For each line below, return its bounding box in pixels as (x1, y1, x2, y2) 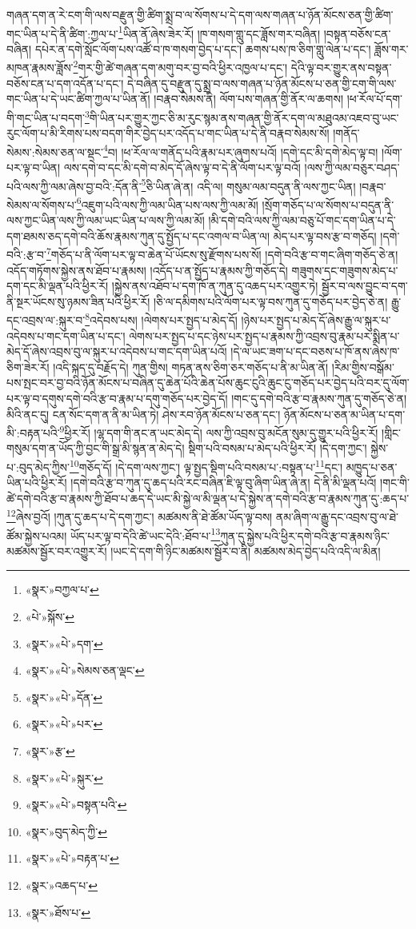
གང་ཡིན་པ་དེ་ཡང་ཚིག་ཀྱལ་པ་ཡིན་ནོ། (6, 90, 150, 107)
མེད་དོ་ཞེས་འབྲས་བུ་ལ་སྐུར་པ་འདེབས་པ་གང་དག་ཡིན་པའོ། (6, 343, 227, 360)
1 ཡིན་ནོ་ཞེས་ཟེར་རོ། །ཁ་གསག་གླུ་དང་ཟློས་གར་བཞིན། (118, 22, 321, 42)
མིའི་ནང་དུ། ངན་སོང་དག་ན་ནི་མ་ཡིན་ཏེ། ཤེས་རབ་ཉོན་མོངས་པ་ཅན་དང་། (6, 405, 281, 422)
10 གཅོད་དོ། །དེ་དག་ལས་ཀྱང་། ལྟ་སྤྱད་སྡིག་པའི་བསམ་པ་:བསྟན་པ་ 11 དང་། (69, 456, 343, 475)
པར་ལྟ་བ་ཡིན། (6, 158, 60, 175)
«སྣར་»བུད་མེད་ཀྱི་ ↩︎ (25, 823, 107, 839)
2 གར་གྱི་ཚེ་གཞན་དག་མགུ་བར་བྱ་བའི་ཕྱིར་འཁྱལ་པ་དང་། (73, 57, 288, 76)
